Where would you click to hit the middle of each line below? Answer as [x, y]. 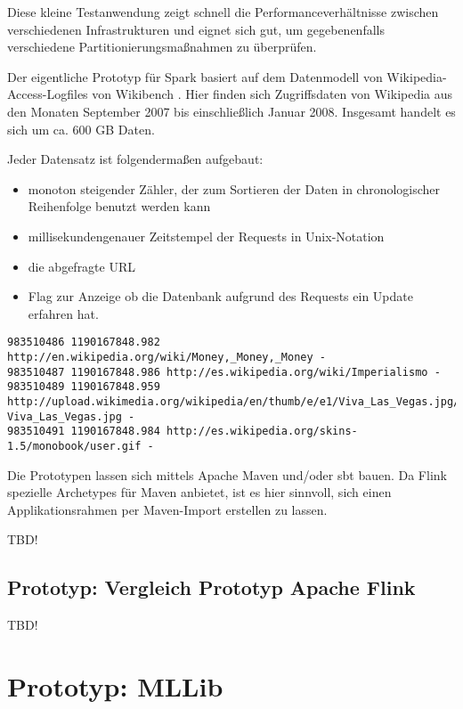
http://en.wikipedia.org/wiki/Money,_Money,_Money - [167, 357]
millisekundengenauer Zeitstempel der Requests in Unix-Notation [206, 236]
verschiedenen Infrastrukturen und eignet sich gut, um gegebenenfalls [196, 29]
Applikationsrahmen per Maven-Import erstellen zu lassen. [167, 509]
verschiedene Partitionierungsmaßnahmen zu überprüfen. [162, 47]
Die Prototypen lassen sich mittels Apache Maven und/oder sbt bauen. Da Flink [227, 474]
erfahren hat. [63, 313]
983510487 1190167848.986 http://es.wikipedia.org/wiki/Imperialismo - [224, 372]
